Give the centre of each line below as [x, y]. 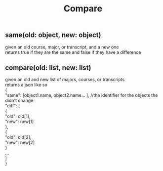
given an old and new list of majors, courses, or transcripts [65, 80]
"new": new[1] [20, 122]
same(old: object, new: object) [53, 35]
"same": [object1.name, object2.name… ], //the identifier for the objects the [81, 95]
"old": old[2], [18, 137]
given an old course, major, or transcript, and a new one [62, 47]
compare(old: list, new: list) [48, 68]
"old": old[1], [18, 116]
